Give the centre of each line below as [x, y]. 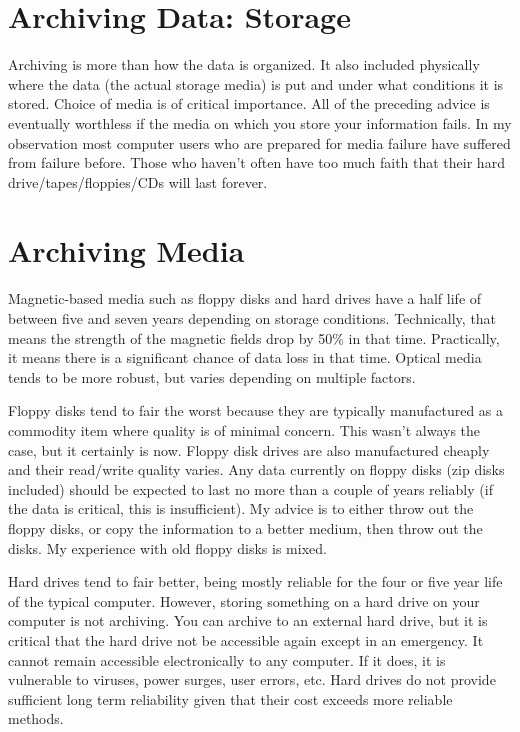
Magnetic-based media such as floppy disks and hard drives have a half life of [245, 298]
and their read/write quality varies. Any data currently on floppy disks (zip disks [256, 469]
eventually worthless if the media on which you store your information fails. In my [260, 122]
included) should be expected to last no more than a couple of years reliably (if [250, 488]
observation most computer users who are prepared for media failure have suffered [259, 142]
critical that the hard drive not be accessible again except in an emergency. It [246, 639]
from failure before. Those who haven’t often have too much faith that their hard [256, 162]
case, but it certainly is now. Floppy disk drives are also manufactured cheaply [249, 449]
